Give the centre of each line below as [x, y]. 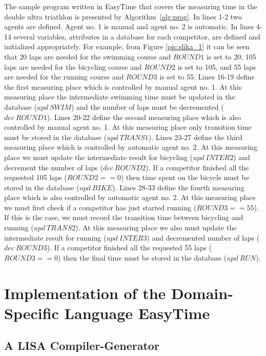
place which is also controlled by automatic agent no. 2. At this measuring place [130, 197]
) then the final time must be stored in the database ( [142, 257]
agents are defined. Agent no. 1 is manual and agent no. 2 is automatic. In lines [129, 26]
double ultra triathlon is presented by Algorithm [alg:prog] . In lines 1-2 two [123, 16]
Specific [32, 313]
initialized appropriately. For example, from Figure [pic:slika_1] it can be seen [127, 46]
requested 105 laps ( [36, 177]
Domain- [202, 293]
